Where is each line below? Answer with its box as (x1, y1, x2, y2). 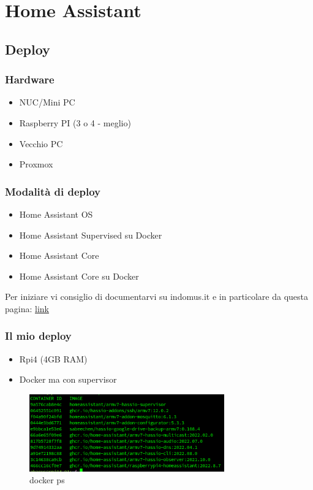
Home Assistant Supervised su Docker (19, 228, 162, 241)
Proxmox (19, 158, 53, 170)
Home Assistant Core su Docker (19, 269, 139, 282)
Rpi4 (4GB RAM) (19, 352, 88, 365)
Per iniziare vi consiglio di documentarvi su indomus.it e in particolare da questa (5, 290, 308, 303)
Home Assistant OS (19, 207, 93, 220)
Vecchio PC (19, 137, 63, 150)
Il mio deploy (5, 328, 72, 343)
